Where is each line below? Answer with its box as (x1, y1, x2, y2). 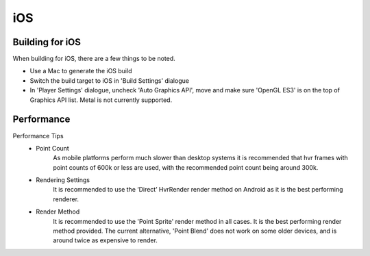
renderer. (53, 195, 79, 203)
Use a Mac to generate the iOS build (29, 67, 132, 75)
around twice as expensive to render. (53, 236, 158, 244)
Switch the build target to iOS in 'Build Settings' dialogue (29, 76, 190, 85)
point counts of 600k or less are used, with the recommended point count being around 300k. (53, 163, 319, 171)
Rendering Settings (36, 176, 90, 184)
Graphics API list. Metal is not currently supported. (29, 96, 173, 104)
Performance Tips (12, 131, 64, 140)
